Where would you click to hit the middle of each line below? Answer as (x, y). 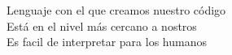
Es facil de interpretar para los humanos (107, 42)
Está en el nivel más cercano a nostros (102, 25)
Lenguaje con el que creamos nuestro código (116, 10)
